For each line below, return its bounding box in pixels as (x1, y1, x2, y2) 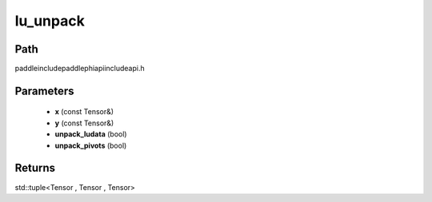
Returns (14, 161, 56, 175)
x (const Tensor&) (54, 107, 114, 117)
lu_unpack (14, 12, 86, 30)
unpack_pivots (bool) (54, 141, 127, 150)
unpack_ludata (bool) (54, 129, 127, 139)
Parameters (14, 84, 74, 97)
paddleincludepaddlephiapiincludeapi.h (14, 64, 145, 73)
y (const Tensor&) (54, 118, 114, 128)
